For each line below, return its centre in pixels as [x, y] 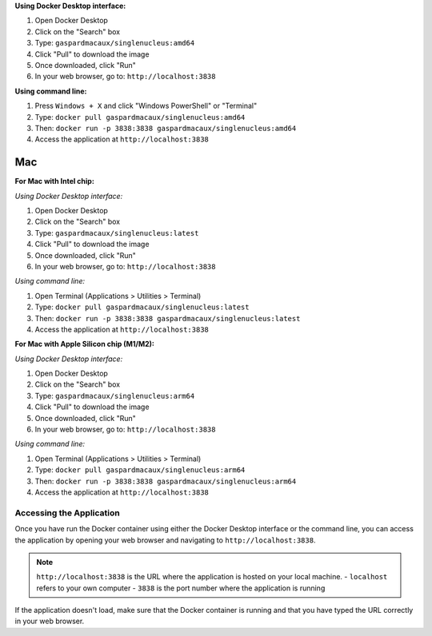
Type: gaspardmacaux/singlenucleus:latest [117, 233]
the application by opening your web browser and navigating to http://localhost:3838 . [165, 540]
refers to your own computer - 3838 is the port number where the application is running [181, 588]
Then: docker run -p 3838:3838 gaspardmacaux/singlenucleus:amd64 [166, 128]
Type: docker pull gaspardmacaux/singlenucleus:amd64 [140, 117]
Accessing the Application [67, 513]
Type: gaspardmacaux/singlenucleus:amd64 [115, 43]
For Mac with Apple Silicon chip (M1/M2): [85, 344]
